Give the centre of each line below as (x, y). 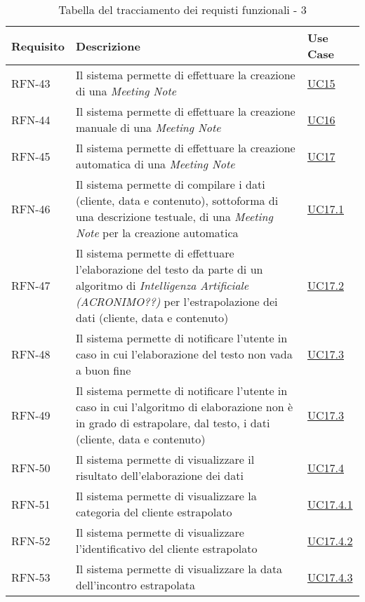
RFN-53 (31, 577)
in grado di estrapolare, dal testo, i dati (173, 423)
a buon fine (104, 370)
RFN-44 (31, 119)
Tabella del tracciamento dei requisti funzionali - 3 (182, 9)
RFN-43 (31, 83)
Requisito (38, 46)
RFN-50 (31, 467)
